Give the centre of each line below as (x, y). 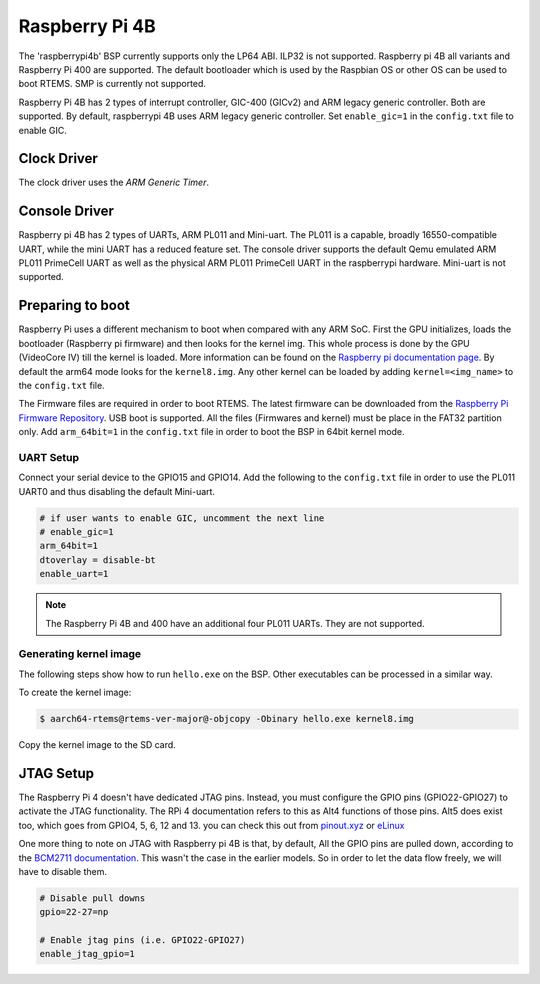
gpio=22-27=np (74, 912)
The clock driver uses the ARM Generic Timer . (114, 182)
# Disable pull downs (92, 898)
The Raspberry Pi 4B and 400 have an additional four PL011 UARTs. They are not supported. (235, 623)
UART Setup (49, 457)
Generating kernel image (80, 654)
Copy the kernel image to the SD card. (97, 745)
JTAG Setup (56, 773)
